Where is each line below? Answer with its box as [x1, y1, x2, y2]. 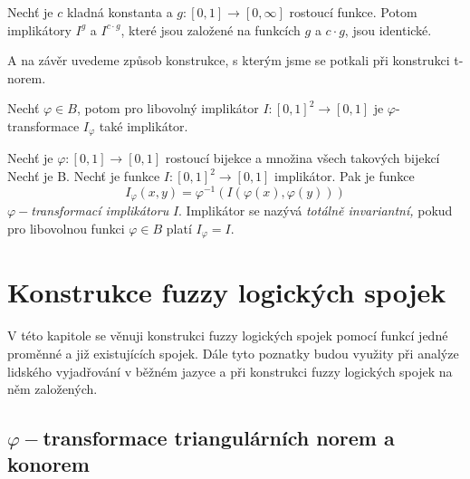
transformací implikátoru [31, 201, 169, 220]
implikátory [7, 20, 72, 39]
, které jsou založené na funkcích [120, 20, 301, 39]
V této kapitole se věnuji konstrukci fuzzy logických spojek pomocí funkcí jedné [7, 326, 448, 345]
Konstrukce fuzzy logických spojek [7, 273, 446, 311]
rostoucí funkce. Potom [289, 3, 417, 21]
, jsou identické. [344, 20, 432, 39]
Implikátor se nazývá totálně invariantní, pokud [186, 201, 453, 220]
